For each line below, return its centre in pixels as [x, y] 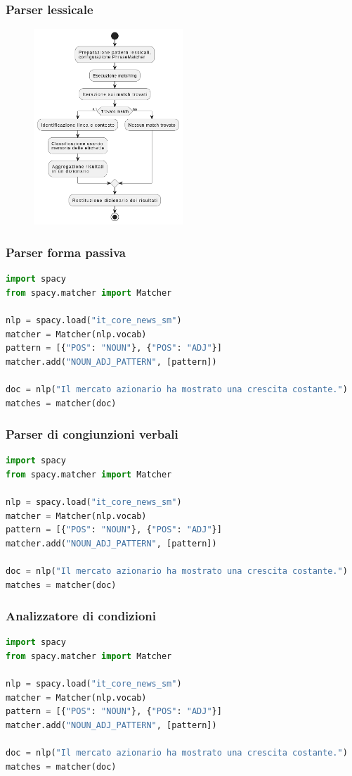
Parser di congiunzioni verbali [92, 434]
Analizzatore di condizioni [81, 616]
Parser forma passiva [66, 252]
